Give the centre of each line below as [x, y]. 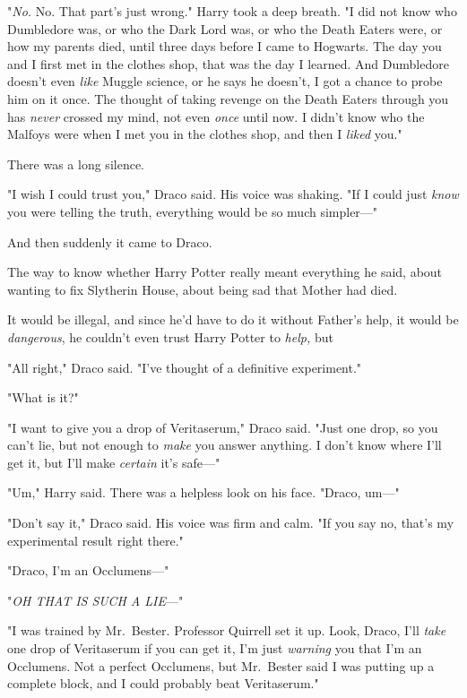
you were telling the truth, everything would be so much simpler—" [193, 211]
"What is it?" [43, 397]
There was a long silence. [76, 164]
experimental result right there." [95, 540]
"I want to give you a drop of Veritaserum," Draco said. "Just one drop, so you [223, 427]
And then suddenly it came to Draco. [110, 241]
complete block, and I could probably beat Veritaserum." [163, 683]
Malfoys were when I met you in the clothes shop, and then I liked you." [205, 134]
